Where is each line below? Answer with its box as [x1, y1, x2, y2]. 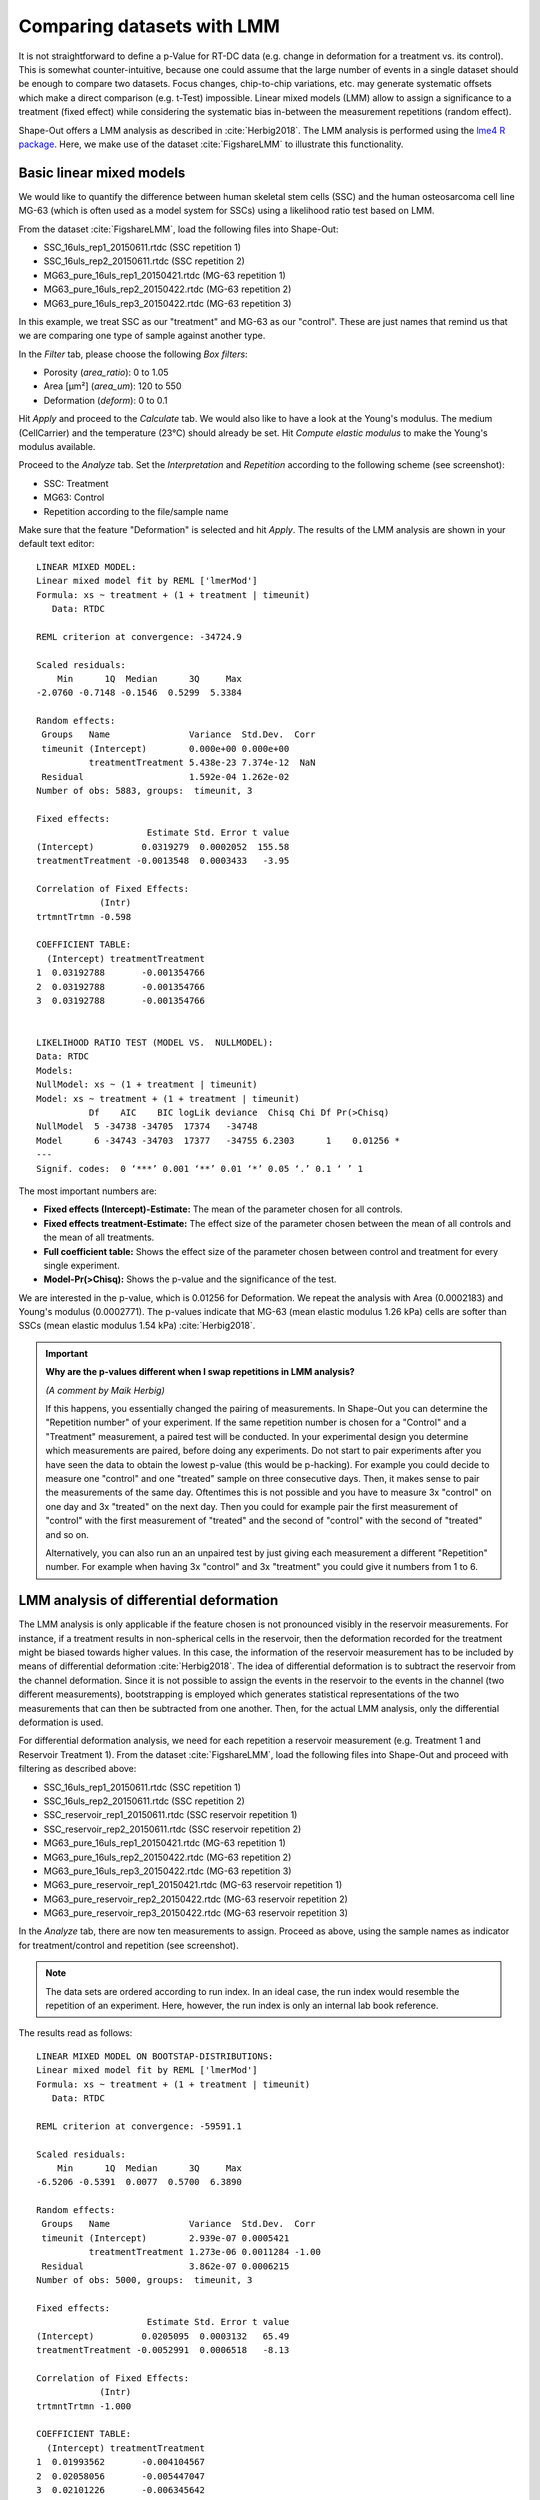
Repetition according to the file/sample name [43, 505, 229, 517]
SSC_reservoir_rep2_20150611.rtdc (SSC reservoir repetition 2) [43, 1823, 302, 1835]
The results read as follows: [18, 2027, 133, 2039]
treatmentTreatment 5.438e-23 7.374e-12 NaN [88, 757, 316, 769]
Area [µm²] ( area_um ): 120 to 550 [43, 380, 182, 392]
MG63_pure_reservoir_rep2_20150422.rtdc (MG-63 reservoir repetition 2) [43, 1893, 349, 1905]
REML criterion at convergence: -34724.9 [36, 631, 242, 642]
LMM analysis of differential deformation [18, 1592, 279, 1609]
